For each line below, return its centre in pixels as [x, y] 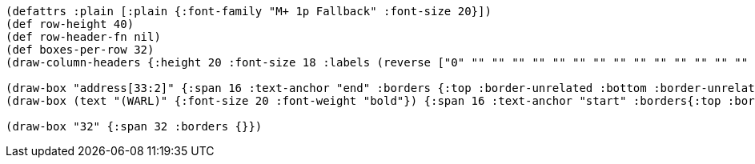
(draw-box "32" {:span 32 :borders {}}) [134, 126]
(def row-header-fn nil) [83, 37]
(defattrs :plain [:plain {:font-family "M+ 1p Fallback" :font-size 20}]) [249, 11]
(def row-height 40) [70, 24]
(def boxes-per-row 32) [80, 50]
